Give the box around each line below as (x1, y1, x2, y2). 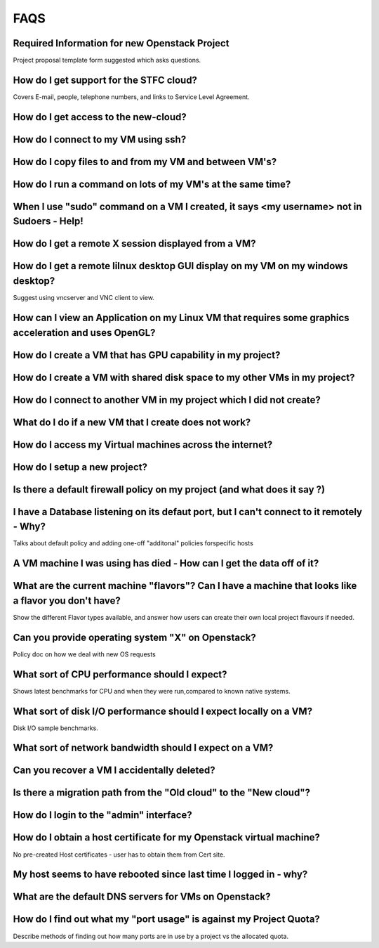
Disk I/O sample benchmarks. (13, 724, 98, 732)
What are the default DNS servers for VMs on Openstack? (13, 891, 271, 903)
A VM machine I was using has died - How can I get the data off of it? (13, 557, 319, 569)
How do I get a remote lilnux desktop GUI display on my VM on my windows (13, 260, 348, 272)
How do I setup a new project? (13, 461, 147, 473)
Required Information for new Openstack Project (13, 37, 230, 49)
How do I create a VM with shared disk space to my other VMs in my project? (13, 371, 355, 383)
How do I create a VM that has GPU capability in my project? (13, 349, 281, 361)
